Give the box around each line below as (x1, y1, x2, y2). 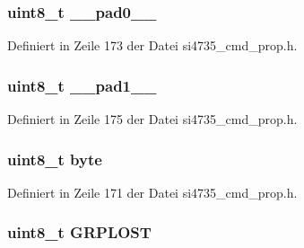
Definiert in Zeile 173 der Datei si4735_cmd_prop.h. (7, 36, 298, 55)
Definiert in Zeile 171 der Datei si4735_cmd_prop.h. (7, 182, 298, 201)
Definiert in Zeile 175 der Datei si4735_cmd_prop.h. (7, 110, 298, 128)
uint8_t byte (7, 147, 102, 170)
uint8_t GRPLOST (7, 221, 152, 244)
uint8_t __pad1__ (7, 74, 157, 96)
